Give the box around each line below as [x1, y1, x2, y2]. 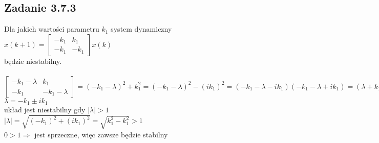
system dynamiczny [111, 23, 172, 34]
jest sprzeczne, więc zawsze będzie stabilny [34, 129, 168, 139]
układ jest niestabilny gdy [4, 104, 86, 115]
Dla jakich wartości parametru [4, 23, 99, 34]
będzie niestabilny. [4, 55, 62, 66]
